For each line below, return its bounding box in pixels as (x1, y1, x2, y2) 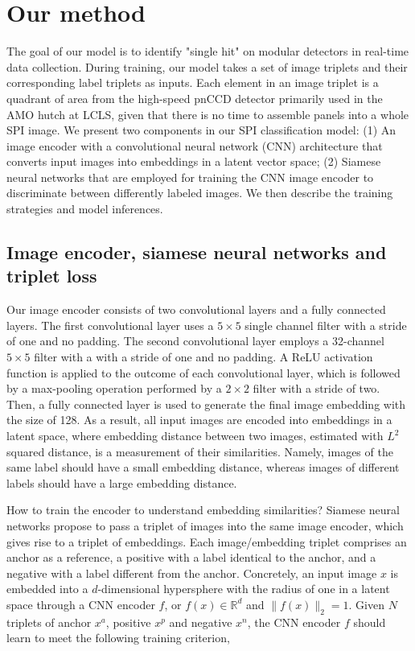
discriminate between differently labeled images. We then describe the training (6, 184, 393, 201)
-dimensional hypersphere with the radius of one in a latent (97, 580, 390, 597)
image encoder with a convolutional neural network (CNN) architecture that (6, 137, 383, 154)
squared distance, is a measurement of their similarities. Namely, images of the (6, 443, 393, 459)
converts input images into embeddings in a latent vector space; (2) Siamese (6, 153, 381, 170)
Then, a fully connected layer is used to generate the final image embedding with (6, 395, 406, 412)
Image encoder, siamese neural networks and (6, 240, 387, 265)
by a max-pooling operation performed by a (6, 380, 222, 397)
